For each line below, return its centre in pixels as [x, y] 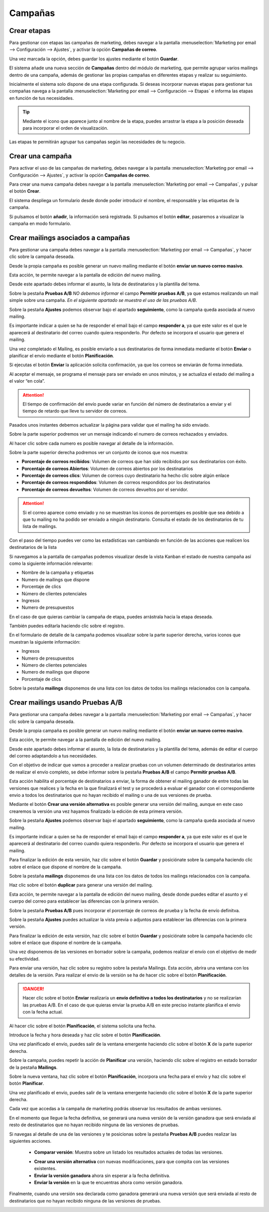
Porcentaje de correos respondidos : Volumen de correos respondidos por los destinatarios [116, 483]
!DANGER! [33, 989]
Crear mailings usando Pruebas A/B [66, 703]
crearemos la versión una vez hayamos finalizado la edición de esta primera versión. [96, 811]
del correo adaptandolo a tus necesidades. [53, 756]
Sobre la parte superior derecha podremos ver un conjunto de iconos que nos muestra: [99, 452]
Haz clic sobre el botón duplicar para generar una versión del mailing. [81, 885]
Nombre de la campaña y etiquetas [58, 573]
